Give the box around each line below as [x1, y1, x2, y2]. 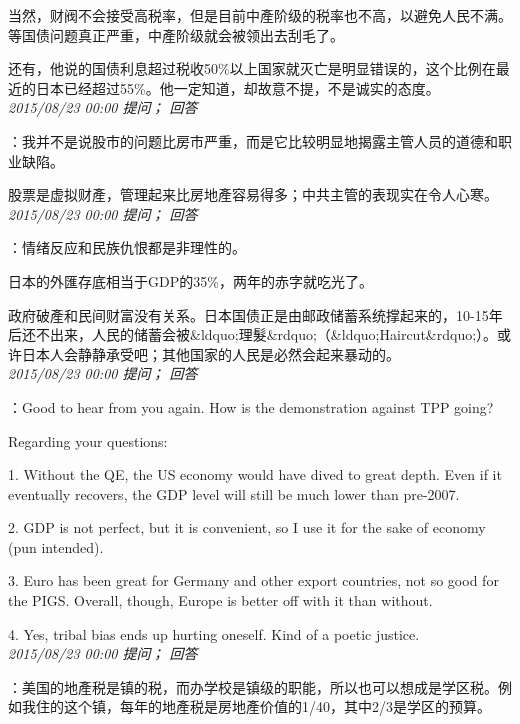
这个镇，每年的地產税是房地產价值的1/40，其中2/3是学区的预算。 [63, 696, 491, 717]
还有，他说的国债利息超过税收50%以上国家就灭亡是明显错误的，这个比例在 [8, 58, 496, 79]
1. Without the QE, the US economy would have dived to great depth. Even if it [8, 464, 502, 485]
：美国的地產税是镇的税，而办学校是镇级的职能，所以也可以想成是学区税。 [8, 676, 498, 697]
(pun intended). [8, 536, 104, 557]
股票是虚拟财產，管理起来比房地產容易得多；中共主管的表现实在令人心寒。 [8, 184, 498, 205]
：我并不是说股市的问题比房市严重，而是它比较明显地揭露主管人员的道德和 [8, 130, 498, 151]
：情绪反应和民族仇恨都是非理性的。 [8, 237, 246, 258]
